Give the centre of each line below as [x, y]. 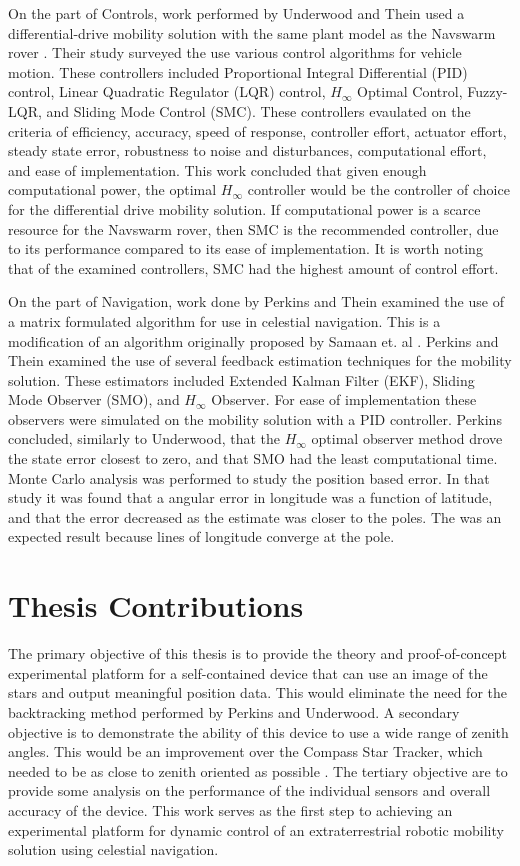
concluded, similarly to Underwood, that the [144, 438]
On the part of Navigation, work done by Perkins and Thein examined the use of [256, 301]
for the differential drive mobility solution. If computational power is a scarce [244, 208]
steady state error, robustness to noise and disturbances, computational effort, [247, 150]
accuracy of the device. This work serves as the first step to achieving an [230, 809]
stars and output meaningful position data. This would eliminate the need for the [257, 692]
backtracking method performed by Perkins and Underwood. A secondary [234, 711]
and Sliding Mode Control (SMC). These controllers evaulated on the [258, 110]
